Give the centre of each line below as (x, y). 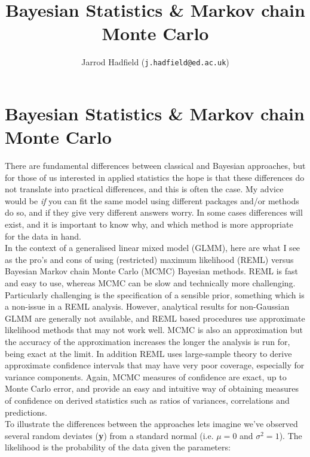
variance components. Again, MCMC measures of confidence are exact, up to (146, 376)
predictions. (26, 412)
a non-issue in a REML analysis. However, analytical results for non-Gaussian (147, 306)
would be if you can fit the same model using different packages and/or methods (152, 200)
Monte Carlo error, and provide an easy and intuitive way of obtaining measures (152, 388)
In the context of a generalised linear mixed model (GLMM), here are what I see (153, 248)
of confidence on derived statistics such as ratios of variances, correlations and (147, 400)
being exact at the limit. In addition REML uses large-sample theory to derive (148, 353)
